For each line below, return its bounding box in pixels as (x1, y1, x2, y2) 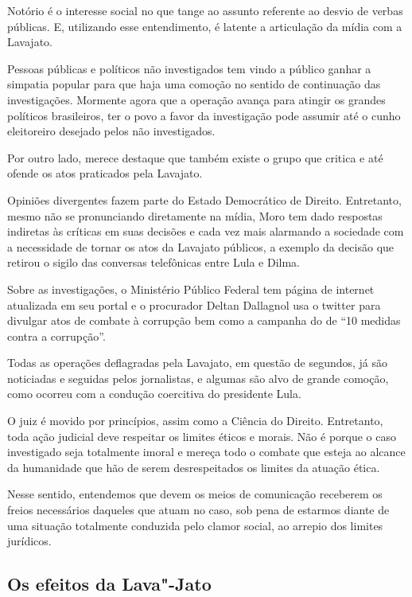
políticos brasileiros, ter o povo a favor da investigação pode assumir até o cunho (7, 107, 401, 123)
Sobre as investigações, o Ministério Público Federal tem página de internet (7, 280, 375, 297)
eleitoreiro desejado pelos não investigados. (7, 123, 216, 139)
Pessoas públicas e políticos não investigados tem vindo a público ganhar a (7, 60, 371, 76)
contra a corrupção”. (7, 327, 106, 344)
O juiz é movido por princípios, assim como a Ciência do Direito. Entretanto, (7, 412, 383, 429)
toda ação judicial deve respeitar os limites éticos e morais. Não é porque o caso (7, 427, 396, 444)
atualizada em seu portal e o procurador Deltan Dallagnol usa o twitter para (7, 296, 381, 313)
